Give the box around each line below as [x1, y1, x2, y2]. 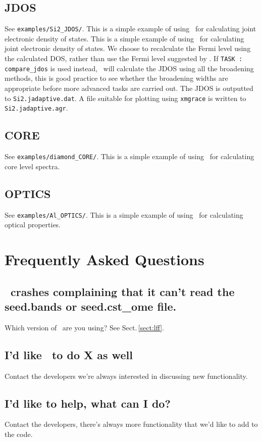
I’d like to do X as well [5, 347, 133, 362]
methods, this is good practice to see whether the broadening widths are [5, 73, 228, 83]
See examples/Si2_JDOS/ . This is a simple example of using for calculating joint [5, 23, 256, 34]
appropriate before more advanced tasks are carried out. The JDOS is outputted [5, 82, 253, 93]
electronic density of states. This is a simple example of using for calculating [5, 33, 244, 43]
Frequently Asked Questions [5, 249, 204, 269]
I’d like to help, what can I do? [5, 395, 171, 411]
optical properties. [5, 219, 61, 230]
